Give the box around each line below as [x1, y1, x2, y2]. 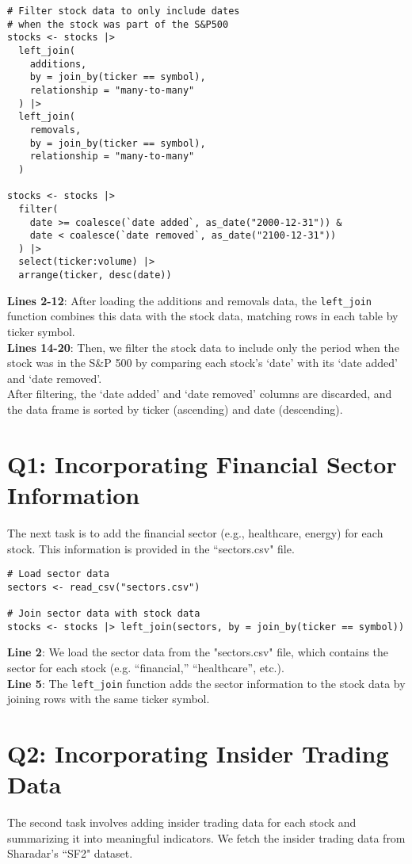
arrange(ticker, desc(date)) [18, 270, 172, 281]
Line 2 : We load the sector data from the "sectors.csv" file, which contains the [7, 644, 389, 660]
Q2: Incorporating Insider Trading [7, 737, 389, 769]
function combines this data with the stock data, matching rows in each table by [7, 308, 399, 324]
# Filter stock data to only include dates [7, 6, 240, 17]
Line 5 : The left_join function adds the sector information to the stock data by [7, 675, 406, 691]
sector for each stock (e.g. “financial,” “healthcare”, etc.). [7, 659, 284, 675]
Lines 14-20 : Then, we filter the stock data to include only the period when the [7, 338, 399, 355]
